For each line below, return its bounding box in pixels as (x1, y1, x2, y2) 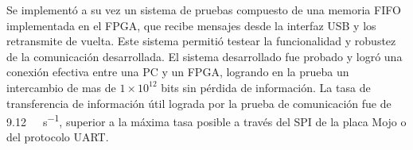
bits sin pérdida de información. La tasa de (161, 79, 371, 95)
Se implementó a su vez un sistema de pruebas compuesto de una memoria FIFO (6, 2, 401, 17)
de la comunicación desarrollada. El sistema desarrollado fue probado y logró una (6, 48, 403, 64)
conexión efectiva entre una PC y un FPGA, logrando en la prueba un (6, 63, 349, 80)
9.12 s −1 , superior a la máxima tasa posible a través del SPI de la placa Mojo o (6, 111, 407, 129)
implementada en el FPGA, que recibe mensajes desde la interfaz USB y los (6, 17, 376, 33)
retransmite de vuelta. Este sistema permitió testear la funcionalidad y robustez (6, 33, 396, 49)
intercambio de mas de (6, 79, 116, 95)
